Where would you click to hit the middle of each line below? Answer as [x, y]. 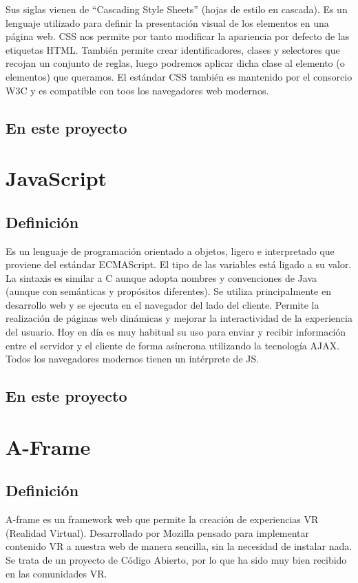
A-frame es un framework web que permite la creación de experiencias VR [162, 519]
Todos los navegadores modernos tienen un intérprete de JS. [133, 359]
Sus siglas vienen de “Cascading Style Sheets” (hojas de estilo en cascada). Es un [177, 9]
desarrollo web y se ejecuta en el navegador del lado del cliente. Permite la [162, 304]
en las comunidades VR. [56, 573]
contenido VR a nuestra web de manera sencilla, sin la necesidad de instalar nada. [179, 546]
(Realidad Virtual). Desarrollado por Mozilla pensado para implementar [158, 532]
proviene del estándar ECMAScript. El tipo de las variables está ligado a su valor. [179, 264]
